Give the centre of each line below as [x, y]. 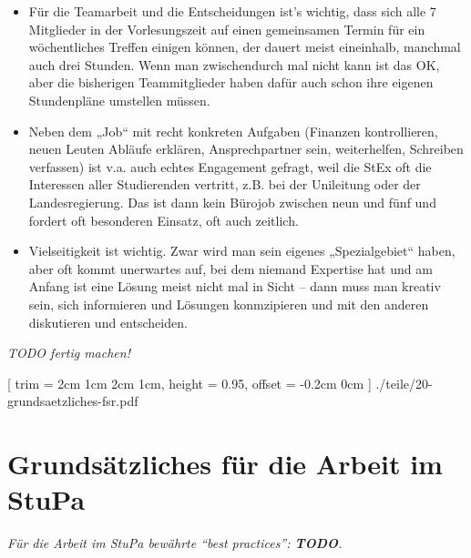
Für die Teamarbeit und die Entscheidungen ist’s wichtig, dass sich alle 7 [232, 11]
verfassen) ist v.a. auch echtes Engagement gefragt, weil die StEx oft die [230, 166]
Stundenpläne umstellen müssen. [119, 100]
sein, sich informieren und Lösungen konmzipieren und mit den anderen [229, 304]
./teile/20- [404, 383]
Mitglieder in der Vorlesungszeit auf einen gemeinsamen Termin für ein [227, 29]
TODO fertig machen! [69, 353]
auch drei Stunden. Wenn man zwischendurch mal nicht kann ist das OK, [234, 64]
